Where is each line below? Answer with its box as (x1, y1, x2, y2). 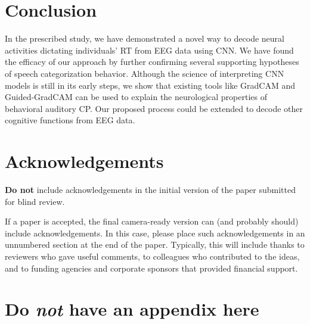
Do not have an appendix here (5, 297, 259, 322)
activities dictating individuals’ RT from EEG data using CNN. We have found (5, 43, 294, 56)
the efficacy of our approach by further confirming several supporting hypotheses (5, 55, 299, 68)
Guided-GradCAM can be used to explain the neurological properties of (5, 91, 267, 103)
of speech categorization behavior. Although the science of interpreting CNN (5, 67, 284, 79)
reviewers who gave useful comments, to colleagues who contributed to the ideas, (5, 250, 300, 262)
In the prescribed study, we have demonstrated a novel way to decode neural (5, 32, 284, 45)
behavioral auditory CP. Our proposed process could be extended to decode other (5, 102, 303, 114)
